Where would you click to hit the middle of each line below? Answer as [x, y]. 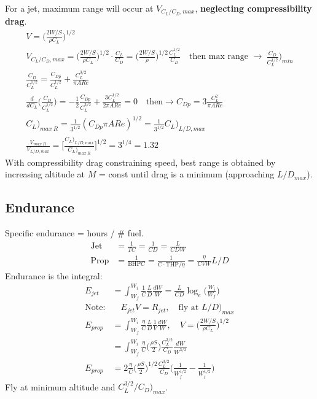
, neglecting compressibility [253, 8]
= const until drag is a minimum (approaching [186, 174]
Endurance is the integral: [54, 275]
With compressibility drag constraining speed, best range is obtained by [140, 162]
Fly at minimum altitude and [60, 386]
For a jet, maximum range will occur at [79, 8]
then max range [219, 57]
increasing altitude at [45, 174]
